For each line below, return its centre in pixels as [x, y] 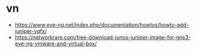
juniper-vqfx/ [31, 31]
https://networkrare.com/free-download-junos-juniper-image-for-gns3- [103, 37]
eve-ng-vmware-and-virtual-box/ [56, 44]
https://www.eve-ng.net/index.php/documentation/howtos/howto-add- [101, 25]
